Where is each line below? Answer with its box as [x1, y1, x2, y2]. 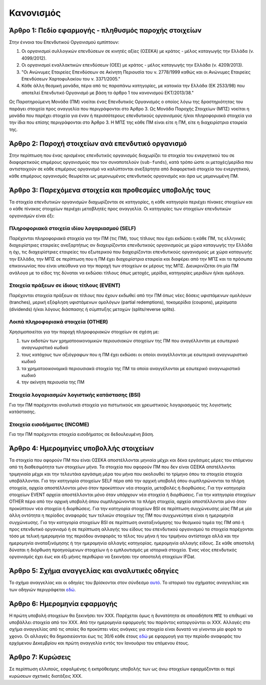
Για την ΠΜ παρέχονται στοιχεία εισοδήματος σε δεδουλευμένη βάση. [9, 431, 155, 437]
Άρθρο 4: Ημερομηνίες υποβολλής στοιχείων [9, 444, 154, 453]
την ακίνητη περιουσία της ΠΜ [21, 379, 85, 385]
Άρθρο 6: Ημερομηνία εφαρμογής [9, 600, 118, 608]
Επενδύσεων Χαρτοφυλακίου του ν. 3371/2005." [21, 76, 121, 82]
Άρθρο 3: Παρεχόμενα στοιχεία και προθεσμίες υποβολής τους [9, 186, 211, 194]
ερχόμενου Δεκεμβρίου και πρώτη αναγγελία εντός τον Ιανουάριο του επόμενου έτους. [9, 640, 190, 646]
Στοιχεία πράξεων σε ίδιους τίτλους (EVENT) [9, 282, 121, 289]
